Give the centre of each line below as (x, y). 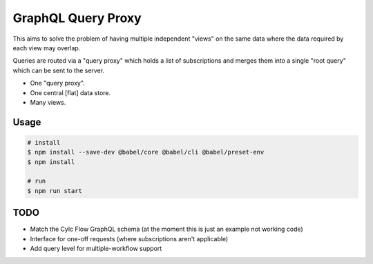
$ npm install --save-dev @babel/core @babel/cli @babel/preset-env (146, 152)
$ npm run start (55, 191)
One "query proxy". (58, 83)
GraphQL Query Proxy (77, 18)
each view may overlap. (47, 48)
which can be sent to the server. (59, 70)
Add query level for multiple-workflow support (96, 249)
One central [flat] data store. (70, 92)
